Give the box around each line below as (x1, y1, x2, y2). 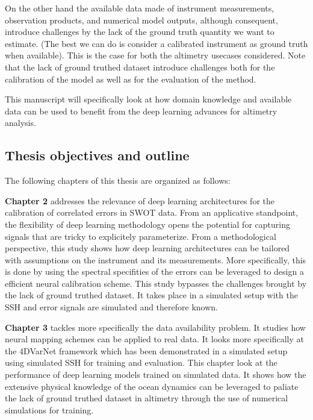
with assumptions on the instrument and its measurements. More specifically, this (5, 253, 306, 266)
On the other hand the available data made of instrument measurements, (5, 2, 274, 14)
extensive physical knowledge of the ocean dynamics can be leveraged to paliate (5, 380, 299, 392)
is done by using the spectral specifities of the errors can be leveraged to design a (5, 265, 304, 278)
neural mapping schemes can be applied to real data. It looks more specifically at (5, 333, 305, 345)
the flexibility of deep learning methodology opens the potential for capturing (5, 218, 290, 230)
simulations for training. (5, 403, 94, 416)
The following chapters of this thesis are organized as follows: (5, 174, 231, 187)
